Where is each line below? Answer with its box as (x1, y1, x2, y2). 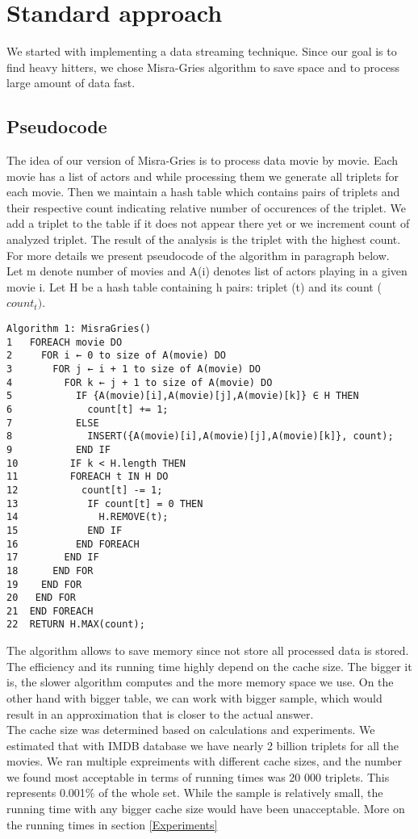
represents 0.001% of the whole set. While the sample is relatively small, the (6, 784, 383, 801)
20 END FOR (6, 592, 76, 604)
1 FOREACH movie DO (6, 336, 123, 348)
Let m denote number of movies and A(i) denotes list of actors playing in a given (6, 262, 408, 279)
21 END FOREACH (6, 605, 94, 617)
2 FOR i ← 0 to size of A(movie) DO (6, 350, 227, 362)
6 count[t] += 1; (6, 403, 169, 415)
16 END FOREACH (6, 538, 140, 550)
